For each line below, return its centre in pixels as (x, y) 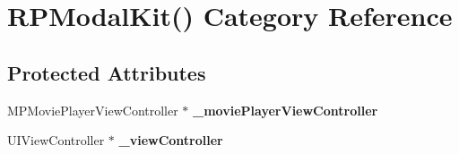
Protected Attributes (107, 72)
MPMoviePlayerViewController (93, 110)
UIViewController (56, 140)
